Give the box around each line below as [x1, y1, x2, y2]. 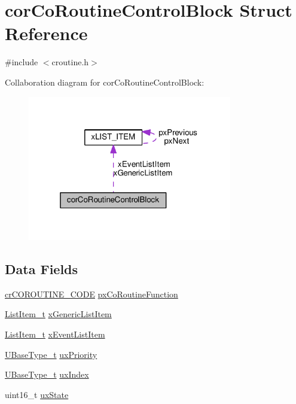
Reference [5, 21, 88, 45]
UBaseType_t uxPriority [5, 348, 97, 360]
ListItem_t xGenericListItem [5, 308, 112, 320]
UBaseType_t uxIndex [5, 368, 89, 381]
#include [5, 56, 38, 68]
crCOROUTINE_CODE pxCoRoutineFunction [5, 287, 178, 300]
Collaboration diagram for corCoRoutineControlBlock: [5, 75, 205, 88]
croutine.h [51, 56, 89, 68]
